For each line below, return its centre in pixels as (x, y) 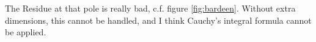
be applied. (26, 32)
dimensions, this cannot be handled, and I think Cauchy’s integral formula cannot (158, 20)
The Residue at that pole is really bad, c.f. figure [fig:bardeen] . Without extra (150, 8)
